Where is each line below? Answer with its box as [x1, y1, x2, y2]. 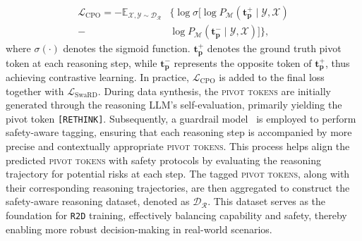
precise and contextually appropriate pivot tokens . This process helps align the [6, 139, 350, 153]
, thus [325, 55, 350, 70]
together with [6, 83, 64, 98]
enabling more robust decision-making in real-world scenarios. [6, 221, 272, 236]
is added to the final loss [219, 69, 325, 84]
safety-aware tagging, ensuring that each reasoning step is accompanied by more [6, 125, 352, 140]
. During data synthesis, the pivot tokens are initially [97, 83, 332, 98]
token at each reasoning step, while [6, 55, 157, 70]
